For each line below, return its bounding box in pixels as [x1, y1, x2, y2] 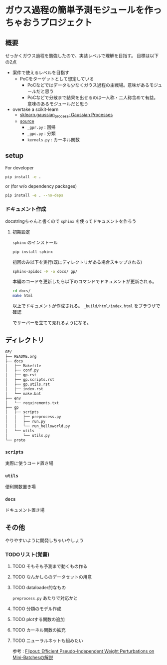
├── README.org [5, 354, 37, 359]
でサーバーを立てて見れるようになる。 [12, 320, 91, 326]
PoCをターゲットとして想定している [19, 76, 94, 81]
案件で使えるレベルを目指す [12, 69, 70, 75]
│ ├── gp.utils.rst [5, 382, 50, 387]
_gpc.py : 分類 [27, 130, 56, 136]
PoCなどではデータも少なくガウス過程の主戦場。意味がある [27, 82, 150, 88]
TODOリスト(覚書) [5, 551, 50, 558]
